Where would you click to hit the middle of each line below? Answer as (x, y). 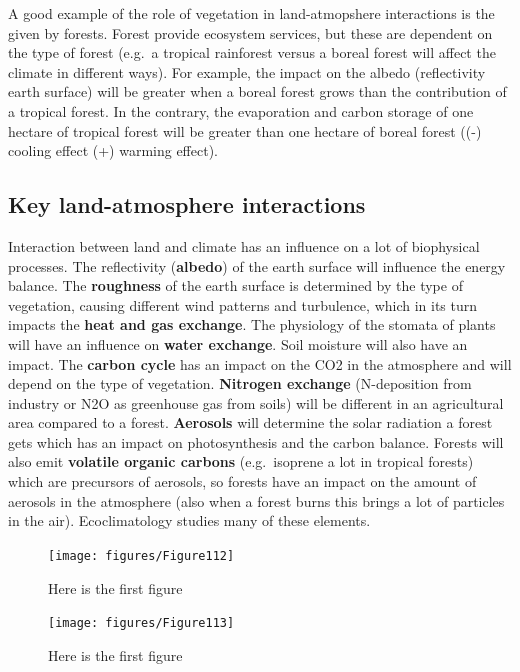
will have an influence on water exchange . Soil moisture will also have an (238, 343)
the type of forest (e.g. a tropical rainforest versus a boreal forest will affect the (252, 52)
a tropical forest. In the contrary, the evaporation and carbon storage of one (241, 110)
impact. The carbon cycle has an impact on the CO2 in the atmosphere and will (260, 363)
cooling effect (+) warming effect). (113, 150)
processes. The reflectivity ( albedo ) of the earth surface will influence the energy (257, 265)
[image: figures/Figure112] (141, 555)
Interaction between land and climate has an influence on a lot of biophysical (244, 245)
